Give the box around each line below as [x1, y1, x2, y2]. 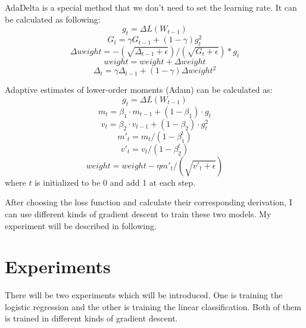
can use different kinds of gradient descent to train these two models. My [5, 207, 271, 220]
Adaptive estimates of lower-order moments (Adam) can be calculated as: [5, 83, 273, 96]
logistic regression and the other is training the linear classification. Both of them [5, 300, 301, 313]
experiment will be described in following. [5, 219, 157, 232]
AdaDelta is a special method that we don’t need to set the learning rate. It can [5, 1, 297, 13]
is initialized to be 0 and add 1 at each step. [35, 176, 196, 188]
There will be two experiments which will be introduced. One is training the [5, 289, 283, 301]
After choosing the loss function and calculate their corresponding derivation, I [5, 196, 292, 208]
